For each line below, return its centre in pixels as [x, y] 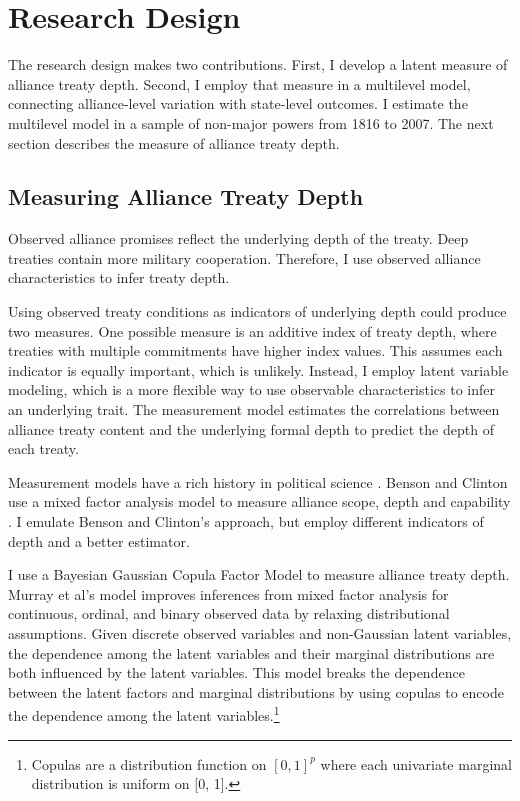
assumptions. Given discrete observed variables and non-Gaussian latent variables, [260, 632]
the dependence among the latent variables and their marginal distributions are [251, 652]
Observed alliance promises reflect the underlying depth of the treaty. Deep [238, 238]
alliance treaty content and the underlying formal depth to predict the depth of [251, 428]
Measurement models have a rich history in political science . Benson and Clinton [258, 481]
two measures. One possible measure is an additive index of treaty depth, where [252, 330]
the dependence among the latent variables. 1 [144, 714]
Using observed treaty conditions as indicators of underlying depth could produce [257, 311]
